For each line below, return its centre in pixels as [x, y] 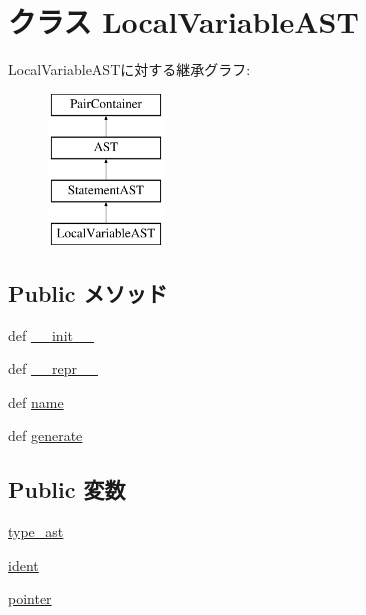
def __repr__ [53, 368]
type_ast [36, 531]
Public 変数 [67, 489]
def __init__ [51, 334]
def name [36, 401]
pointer [30, 598]
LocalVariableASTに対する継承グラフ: [129, 69]
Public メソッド [88, 292]
